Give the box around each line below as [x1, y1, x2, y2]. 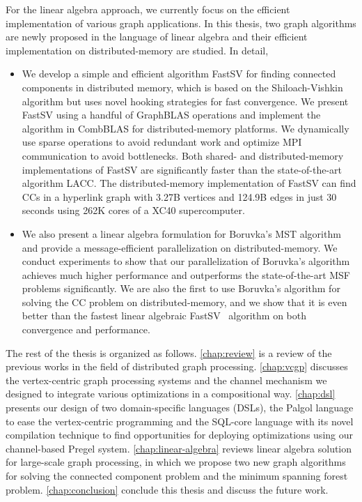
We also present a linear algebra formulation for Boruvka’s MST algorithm [22, 226, 341, 241]
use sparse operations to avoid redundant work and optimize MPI [22, 135, 302, 149]
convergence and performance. [22, 322, 150, 337]
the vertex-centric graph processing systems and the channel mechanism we [6, 372, 327, 387]
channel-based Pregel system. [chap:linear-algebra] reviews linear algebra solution [6, 441, 352, 455]
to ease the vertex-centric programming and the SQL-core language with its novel [6, 413, 354, 428]
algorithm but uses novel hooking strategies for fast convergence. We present [22, 93, 349, 108]
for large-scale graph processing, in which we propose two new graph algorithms [6, 455, 346, 469]
